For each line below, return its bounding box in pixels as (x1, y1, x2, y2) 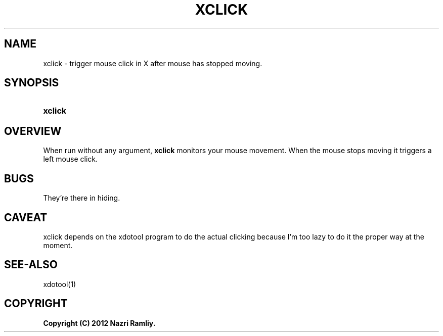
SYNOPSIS (4, 76, 59, 89)
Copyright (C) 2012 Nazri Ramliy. (43, 318, 156, 327)
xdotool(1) (43, 279, 76, 289)
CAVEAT (4, 211, 48, 224)
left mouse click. (43, 155, 98, 164)
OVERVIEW (4, 124, 62, 137)
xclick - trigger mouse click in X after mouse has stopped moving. (43, 59, 262, 68)
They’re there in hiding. (43, 194, 120, 203)
